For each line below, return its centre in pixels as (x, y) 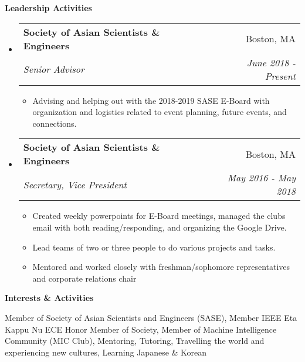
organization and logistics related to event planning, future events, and (160, 112)
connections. (55, 123)
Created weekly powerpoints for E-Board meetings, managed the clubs (159, 216)
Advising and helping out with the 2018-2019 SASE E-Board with (151, 100)
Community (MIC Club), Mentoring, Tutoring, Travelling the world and (135, 341)
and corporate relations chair (84, 278)
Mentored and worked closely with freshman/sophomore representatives (161, 267)
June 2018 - (271, 62)
